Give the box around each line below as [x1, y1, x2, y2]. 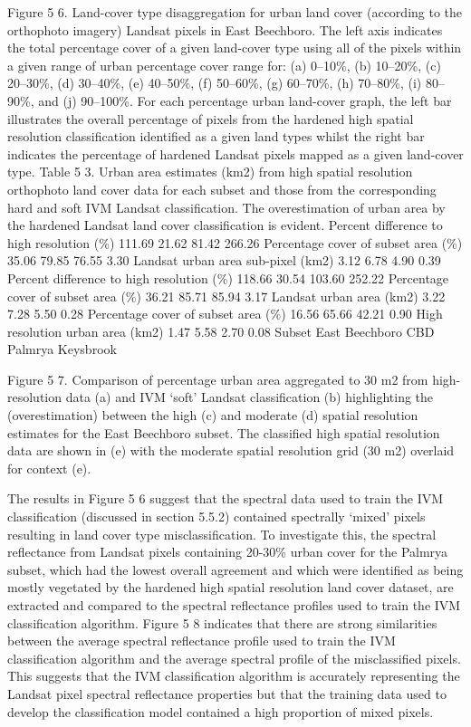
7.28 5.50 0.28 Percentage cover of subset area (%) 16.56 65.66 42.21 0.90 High [7, 304, 443, 323]
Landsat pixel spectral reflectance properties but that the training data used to [7, 684, 447, 703]
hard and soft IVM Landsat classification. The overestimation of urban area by [7, 197, 446, 216]
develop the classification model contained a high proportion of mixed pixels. [7, 702, 434, 721]
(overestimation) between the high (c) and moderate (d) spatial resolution [7, 406, 418, 425]
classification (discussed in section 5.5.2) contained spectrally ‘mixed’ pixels [7, 507, 426, 526]
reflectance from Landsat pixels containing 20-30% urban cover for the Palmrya [7, 542, 448, 561]
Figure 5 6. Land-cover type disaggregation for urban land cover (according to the [7, 3, 463, 21]
